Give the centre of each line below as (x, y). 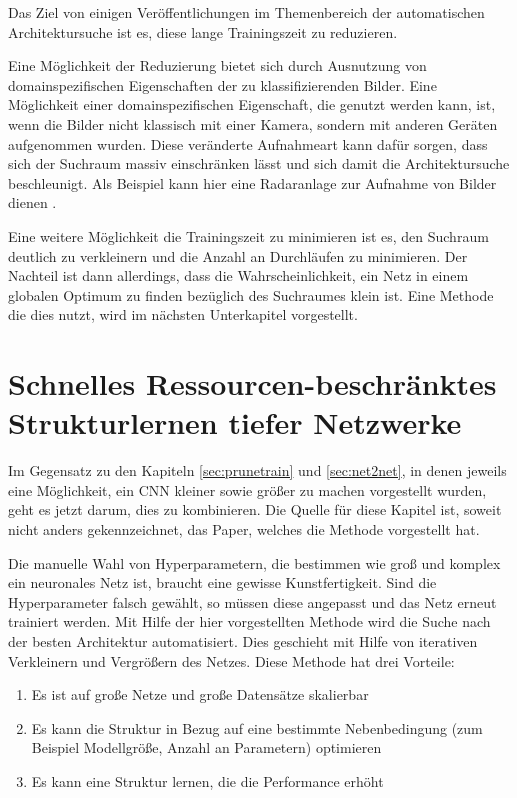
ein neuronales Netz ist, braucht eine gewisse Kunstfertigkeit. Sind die (222, 582)
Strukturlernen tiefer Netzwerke (235, 422)
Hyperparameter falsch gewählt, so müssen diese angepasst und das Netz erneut (252, 601)
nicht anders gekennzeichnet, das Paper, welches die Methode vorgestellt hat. (244, 529)
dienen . (32, 202)
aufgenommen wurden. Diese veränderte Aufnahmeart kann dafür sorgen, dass (248, 143)
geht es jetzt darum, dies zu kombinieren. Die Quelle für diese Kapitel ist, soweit (255, 509)
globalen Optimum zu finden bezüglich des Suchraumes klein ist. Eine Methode (251, 294)
